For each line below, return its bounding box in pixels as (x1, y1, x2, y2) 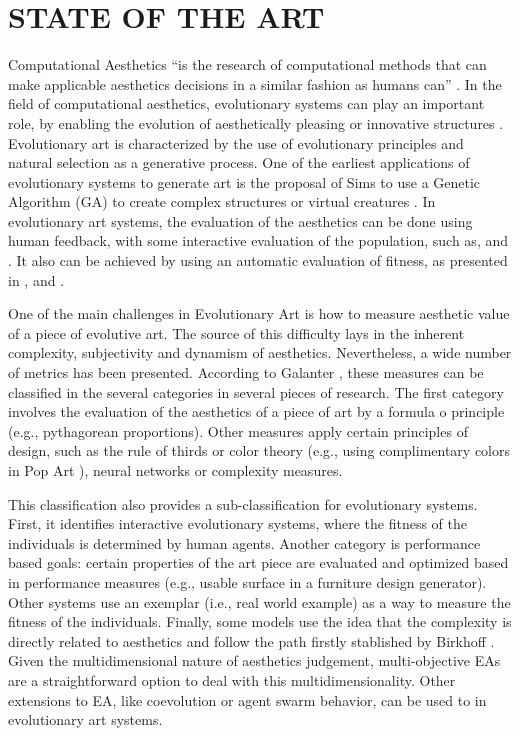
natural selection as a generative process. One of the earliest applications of (8, 152, 470, 173)
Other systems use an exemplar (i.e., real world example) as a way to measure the (8, 591, 511, 612)
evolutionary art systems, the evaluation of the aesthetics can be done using (8, 210, 473, 231)
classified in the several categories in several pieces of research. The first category (8, 381, 504, 402)
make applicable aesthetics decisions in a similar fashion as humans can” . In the (8, 73, 502, 94)
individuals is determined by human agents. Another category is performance (8, 532, 481, 553)
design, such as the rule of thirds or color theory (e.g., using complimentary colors (8, 440, 511, 461)
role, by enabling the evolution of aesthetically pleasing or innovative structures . (8, 112, 504, 133)
